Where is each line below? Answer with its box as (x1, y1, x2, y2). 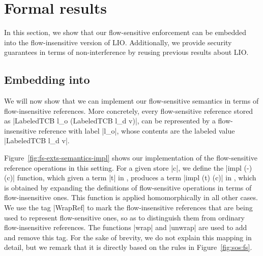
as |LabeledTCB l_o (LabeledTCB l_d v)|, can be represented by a (4, 115, 216, 126)
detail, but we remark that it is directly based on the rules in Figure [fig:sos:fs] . (4, 242, 252, 252)
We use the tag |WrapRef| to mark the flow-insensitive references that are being (4, 202, 253, 213)
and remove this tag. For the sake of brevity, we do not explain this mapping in (4, 232, 252, 242)
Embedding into (4, 72, 90, 87)
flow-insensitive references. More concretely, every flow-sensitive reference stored (4, 105, 253, 116)
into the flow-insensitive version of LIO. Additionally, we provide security (4, 37, 232, 47)
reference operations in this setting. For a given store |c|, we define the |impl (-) (4, 162, 252, 173)
